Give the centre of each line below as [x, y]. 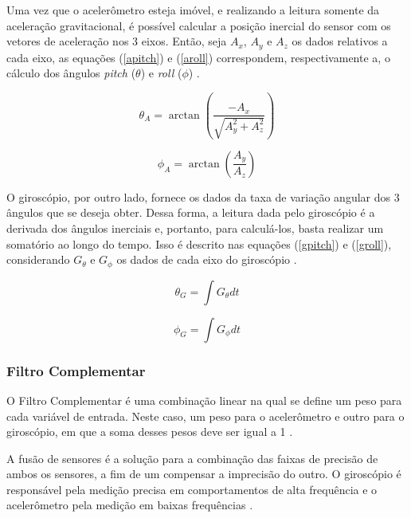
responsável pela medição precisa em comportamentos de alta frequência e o [192, 489]
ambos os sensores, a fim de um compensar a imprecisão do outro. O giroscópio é [204, 474]
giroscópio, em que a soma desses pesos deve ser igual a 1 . [150, 432]
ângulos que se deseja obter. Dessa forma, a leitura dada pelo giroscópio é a [191, 212]
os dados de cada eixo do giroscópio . [207, 259]
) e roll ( [161, 73]
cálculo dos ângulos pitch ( [71, 73]
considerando [38, 259]
